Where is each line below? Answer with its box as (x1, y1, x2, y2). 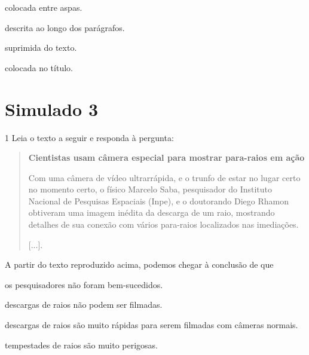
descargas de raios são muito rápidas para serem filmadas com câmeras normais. (5, 319, 298, 331)
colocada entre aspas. (5, 1, 82, 13)
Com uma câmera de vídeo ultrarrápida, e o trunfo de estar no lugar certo (28, 171, 301, 183)
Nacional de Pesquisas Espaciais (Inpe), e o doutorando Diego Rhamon (28, 194, 289, 207)
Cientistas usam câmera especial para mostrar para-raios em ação (28, 151, 305, 164)
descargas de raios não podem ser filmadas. (5, 298, 163, 311)
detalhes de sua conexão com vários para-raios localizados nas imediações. (28, 218, 299, 231)
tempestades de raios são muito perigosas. (5, 338, 158, 351)
